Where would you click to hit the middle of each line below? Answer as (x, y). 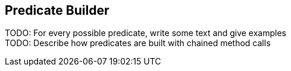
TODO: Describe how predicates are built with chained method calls (138, 43)
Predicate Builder (57, 10)
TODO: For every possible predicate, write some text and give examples (145, 33)
